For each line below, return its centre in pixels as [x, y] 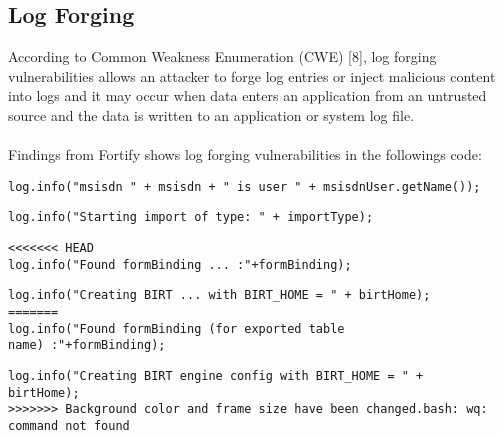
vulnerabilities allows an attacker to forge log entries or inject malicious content [252, 75]
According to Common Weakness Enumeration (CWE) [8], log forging [222, 56]
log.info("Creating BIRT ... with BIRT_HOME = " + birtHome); [219, 295]
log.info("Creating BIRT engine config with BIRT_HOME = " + [216, 376]
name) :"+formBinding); [87, 345]
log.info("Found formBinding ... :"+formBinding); [180, 264]
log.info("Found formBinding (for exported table [176, 328]
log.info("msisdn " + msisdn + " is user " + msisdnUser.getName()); [244, 186]
